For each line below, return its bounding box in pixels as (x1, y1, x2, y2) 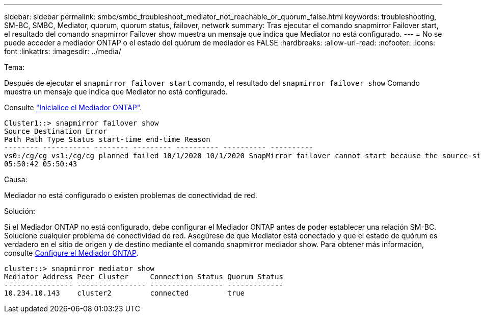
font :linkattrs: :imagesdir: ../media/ (4, 47, 121, 56)
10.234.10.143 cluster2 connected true (4, 289, 245, 297)
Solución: (4, 207, 36, 215)
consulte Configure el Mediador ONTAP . (4, 249, 139, 257)
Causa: (4, 175, 28, 184)
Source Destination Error (4, 127, 108, 135)
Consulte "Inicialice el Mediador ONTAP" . (4, 103, 142, 112)
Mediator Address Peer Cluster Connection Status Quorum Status (4, 273, 283, 281)
